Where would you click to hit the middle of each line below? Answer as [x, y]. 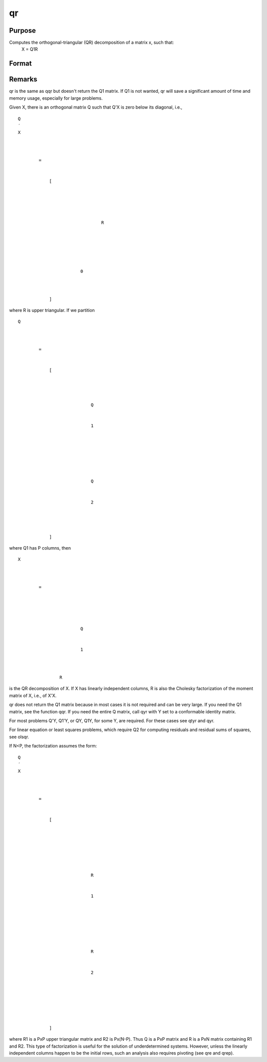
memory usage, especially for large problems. [56, 98]
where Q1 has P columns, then [40, 548]
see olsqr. [19, 737]
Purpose [22, 31]
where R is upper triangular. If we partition [52, 311]
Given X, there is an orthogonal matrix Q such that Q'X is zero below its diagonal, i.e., [96, 107]
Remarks [23, 79]
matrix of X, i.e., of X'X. [33, 695]
